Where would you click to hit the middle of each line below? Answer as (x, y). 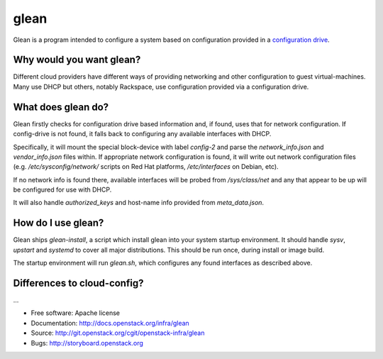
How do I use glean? (59, 223)
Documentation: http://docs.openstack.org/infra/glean (110, 323)
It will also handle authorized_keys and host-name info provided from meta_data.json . (139, 203)
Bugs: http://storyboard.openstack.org (87, 343)
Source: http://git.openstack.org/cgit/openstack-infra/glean (118, 333)
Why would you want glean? (77, 60)
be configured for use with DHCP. (62, 190)
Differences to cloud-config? (78, 283)
